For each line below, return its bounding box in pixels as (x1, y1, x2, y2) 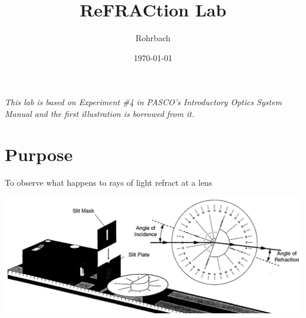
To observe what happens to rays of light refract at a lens (5, 176, 212, 188)
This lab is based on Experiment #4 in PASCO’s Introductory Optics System (5, 96, 282, 108)
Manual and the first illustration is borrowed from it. (5, 107, 194, 119)
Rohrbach (135, 32, 171, 44)
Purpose (5, 142, 73, 166)
